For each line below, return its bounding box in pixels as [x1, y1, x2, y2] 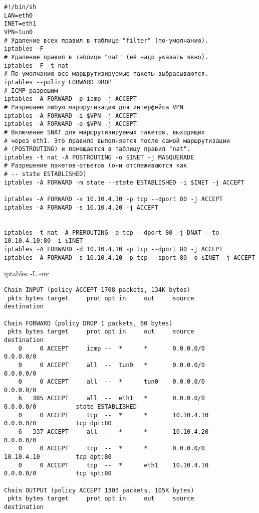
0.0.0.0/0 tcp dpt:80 [4, 420, 112, 427]
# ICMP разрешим [4, 87, 58, 94]
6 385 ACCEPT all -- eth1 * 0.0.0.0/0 [18, 395, 205, 402]
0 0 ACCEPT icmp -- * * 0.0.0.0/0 [18, 345, 205, 352]
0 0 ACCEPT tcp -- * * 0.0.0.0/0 [18, 445, 205, 452]
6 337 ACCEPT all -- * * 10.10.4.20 [18, 428, 209, 436]
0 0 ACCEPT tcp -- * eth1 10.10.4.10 [18, 461, 209, 469]
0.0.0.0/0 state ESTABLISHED [4, 403, 137, 411]
